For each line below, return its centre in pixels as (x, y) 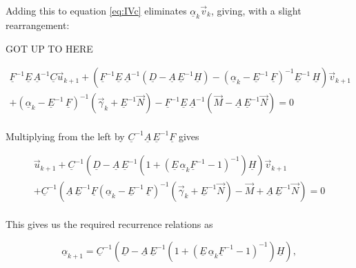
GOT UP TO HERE (49, 48)
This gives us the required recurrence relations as (109, 224)
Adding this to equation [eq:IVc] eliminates (96, 10)
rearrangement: (38, 25)
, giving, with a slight (256, 10)
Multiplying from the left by (65, 136)
